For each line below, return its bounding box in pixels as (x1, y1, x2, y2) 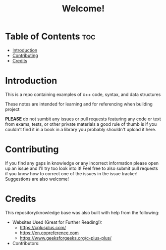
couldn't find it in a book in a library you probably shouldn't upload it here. (5, 126, 157, 132)
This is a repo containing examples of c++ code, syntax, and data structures (5, 91, 161, 97)
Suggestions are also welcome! (5, 176, 69, 182)
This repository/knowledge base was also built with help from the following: (5, 209, 160, 215)
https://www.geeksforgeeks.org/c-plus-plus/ (19, 235, 111, 241)
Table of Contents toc (5, 31, 96, 42)
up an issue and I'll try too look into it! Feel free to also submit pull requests (5, 165, 158, 171)
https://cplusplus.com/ (19, 224, 66, 230)
